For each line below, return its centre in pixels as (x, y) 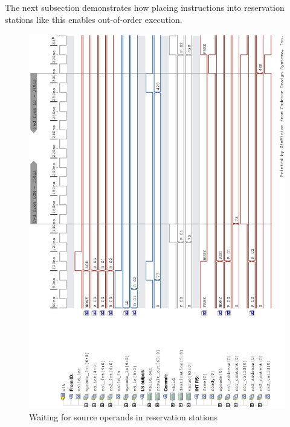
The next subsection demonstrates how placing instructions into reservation (145, 7)
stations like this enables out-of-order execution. (94, 19)
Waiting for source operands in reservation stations (124, 416)
